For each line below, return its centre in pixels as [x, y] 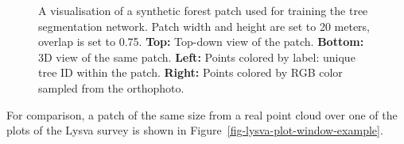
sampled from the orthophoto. [111, 87]
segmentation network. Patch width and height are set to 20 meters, [204, 26]
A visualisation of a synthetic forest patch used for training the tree [203, 10]
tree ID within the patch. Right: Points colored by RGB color [190, 72]
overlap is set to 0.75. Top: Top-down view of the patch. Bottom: [201, 42]
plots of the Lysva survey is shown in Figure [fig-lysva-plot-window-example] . [195, 130]
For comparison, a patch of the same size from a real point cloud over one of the [202, 114]
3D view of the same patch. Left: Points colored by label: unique [197, 57]
